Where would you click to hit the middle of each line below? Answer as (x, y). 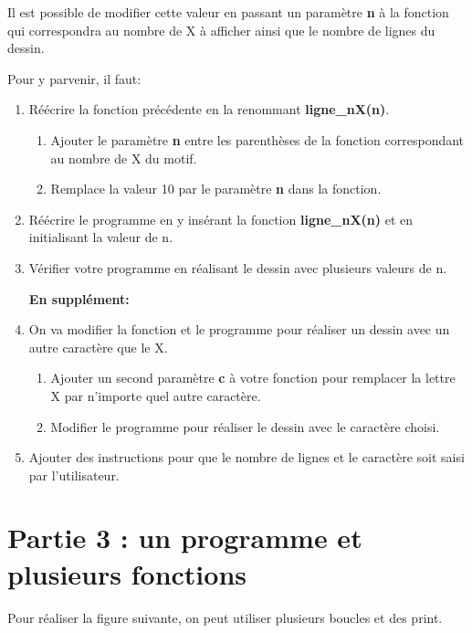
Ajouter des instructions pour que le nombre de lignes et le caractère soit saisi (246, 457)
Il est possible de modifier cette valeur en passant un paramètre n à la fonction (228, 12)
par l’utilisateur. (74, 475)
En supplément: (79, 298)
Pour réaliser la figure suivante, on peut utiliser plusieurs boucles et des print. (225, 617)
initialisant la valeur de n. (101, 237)
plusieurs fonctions (127, 573)
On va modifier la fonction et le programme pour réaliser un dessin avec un (239, 329)
